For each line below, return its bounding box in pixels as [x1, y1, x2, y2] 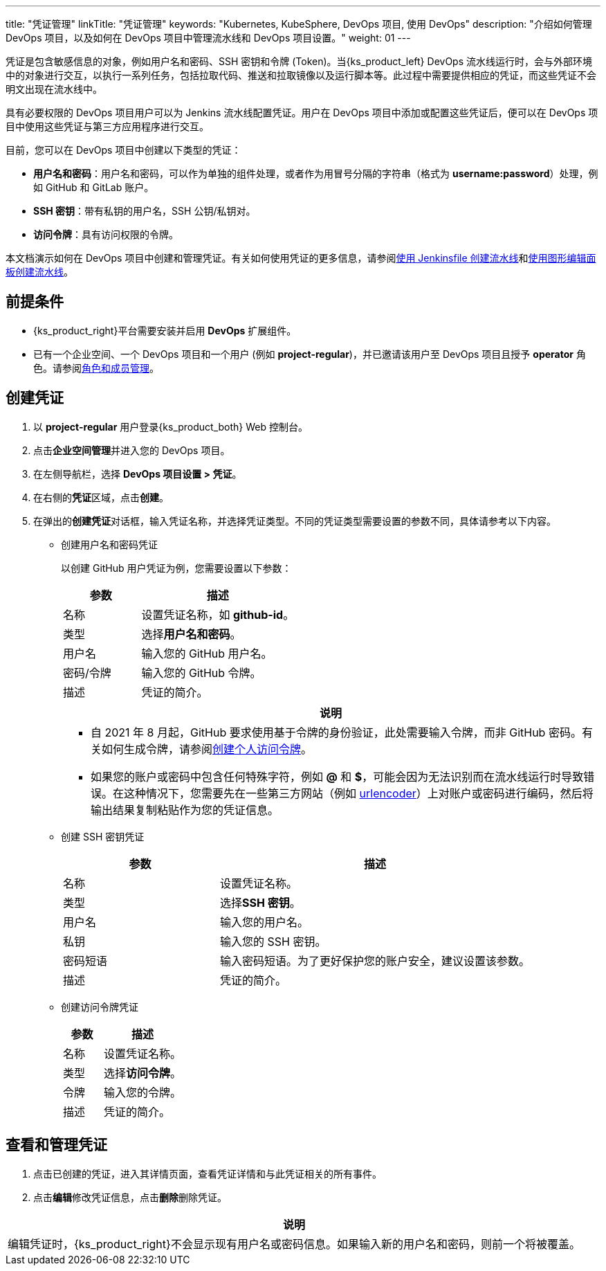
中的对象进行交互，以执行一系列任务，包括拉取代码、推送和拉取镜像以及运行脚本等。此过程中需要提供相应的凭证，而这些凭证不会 [6, 69, 596, 81]
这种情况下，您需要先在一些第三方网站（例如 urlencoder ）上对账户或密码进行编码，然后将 [124, 786, 594, 800]
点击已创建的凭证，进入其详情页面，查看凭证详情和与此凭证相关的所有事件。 [33, 1167, 382, 1180]
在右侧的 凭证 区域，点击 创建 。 [33, 491, 169, 503]
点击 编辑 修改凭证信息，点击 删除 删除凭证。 [33, 1191, 227, 1203]
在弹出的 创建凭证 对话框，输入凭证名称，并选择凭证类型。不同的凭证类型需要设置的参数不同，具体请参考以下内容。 [33, 514, 556, 527]
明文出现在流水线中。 [6, 83, 102, 95]
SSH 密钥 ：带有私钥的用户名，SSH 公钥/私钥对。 [33, 205, 256, 217]
